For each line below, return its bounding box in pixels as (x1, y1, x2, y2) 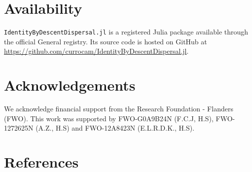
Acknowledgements (4, 75, 136, 95)
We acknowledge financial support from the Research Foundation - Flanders (4, 103, 233, 114)
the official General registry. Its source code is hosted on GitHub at (4, 36, 207, 46)
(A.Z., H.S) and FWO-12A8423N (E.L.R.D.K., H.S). (36, 123, 195, 133)
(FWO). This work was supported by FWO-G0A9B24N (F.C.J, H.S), (4, 113, 214, 123)
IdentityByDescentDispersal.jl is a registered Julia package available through (4, 27, 249, 37)
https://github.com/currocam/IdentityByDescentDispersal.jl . (4, 46, 189, 56)
